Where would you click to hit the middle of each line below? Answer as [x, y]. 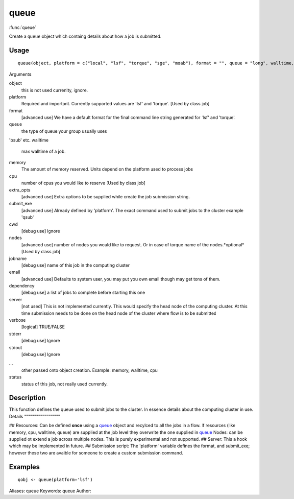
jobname [18, 258]
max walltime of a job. [44, 151]
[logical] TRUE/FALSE [43, 327]
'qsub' [28, 217]
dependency [22, 286]
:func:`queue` [23, 27]
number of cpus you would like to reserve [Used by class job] [83, 183]
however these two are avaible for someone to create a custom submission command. [96, 452]
